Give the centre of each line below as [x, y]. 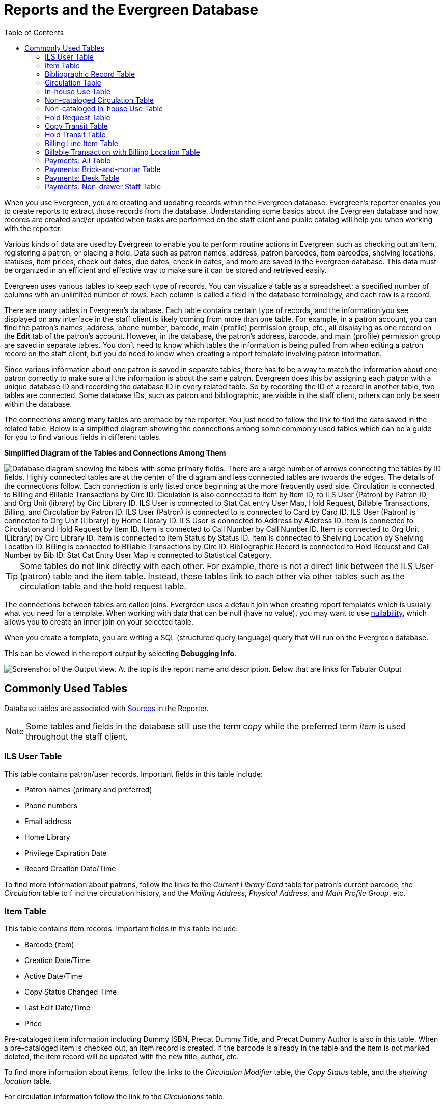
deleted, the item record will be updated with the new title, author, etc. [122, 1057]
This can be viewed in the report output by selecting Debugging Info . [120, 653]
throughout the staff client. [77, 736]
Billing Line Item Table [81, 143]
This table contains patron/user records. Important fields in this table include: [133, 774]
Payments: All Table [78, 160]
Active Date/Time [53, 976]
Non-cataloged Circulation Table [99, 100]
